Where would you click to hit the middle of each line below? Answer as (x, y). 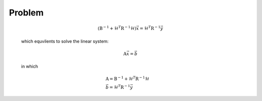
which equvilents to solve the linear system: (65, 41)
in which (30, 66)
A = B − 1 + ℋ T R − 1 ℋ (127, 78)
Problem (26, 13)
